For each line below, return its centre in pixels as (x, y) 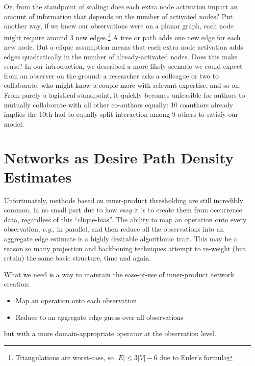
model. (14, 123)
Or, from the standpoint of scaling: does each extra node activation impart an (121, 6)
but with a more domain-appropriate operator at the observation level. (110, 333)
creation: (17, 284)
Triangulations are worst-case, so (65, 357)
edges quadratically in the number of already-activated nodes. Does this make (121, 56)
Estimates (38, 176)
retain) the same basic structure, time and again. (77, 258)
